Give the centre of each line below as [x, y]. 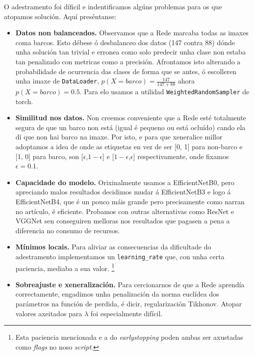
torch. [24, 101]
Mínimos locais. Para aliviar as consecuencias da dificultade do [113, 247]
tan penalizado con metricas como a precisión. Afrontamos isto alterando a [128, 61]
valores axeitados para [49, 313]
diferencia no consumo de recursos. [68, 230]
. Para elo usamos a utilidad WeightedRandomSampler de [165, 91]
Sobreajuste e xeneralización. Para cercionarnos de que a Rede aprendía [130, 284]
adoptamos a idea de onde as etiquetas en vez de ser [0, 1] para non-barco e [129, 147]
